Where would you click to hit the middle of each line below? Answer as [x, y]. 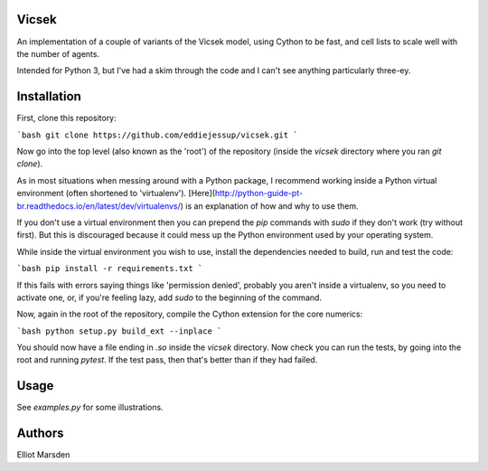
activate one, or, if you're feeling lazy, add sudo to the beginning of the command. [169, 297]
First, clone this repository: [66, 118]
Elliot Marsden [43, 455]
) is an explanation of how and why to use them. [269, 206]
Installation [49, 96]
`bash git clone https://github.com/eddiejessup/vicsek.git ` [157, 135]
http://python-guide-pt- [258, 193]
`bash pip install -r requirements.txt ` [110, 268]
